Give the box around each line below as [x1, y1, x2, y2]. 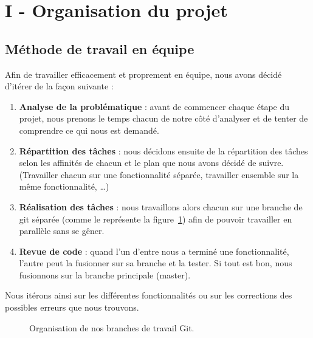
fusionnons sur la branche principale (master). [19, 268, 191, 281]
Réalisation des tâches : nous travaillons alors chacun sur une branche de [19, 200, 303, 213]
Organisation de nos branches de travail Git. [29, 321, 194, 334]
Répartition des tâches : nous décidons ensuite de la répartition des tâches [19, 144, 308, 157]
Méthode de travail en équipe [5, 39, 194, 58]
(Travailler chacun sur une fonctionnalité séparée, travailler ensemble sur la [19, 168, 299, 181]
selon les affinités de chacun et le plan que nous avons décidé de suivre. [19, 156, 284, 169]
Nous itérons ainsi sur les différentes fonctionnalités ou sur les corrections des [5, 289, 292, 302]
